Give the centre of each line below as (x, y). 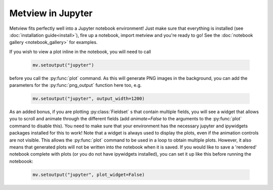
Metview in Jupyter (51, 13)
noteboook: (21, 161)
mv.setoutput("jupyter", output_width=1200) (89, 99)
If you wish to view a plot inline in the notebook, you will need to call (80, 52)
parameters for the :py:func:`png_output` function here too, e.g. (76, 85)
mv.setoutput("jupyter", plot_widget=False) (89, 175)
